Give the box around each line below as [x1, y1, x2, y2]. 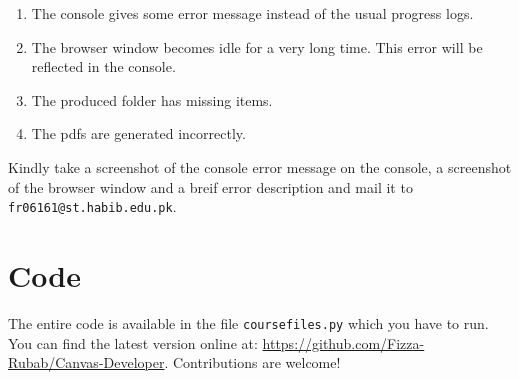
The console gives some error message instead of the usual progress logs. [31, 3, 474, 23]
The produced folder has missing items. [31, 89, 273, 110]
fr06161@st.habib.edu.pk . [8, 196, 177, 217]
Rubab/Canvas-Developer [8, 352, 165, 373]
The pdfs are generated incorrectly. [31, 123, 246, 144]
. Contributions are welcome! [164, 352, 341, 373]
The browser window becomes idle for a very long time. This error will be [31, 36, 483, 57]
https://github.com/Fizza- [262, 332, 425, 353]
